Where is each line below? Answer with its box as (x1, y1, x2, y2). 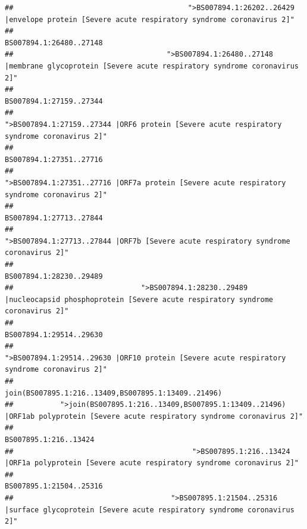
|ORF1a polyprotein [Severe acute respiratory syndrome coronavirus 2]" (5, 459, 299, 468)
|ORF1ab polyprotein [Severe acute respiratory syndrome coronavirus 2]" (5, 412, 303, 421)
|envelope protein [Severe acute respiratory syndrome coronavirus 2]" (5, 15, 295, 24)
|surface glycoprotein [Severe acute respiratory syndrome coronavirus (5, 505, 295, 514)
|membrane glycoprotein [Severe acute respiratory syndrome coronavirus (5, 61, 299, 70)
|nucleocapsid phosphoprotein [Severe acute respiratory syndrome (5, 295, 274, 304)
